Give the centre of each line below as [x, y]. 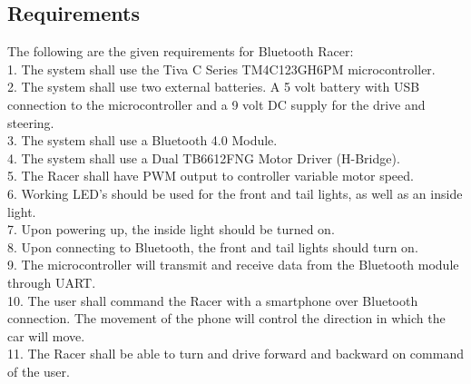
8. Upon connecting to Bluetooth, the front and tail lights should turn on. [213, 246]
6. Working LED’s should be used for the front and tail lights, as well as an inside [235, 193]
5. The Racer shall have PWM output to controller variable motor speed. [211, 176]
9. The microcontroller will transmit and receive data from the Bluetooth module [233, 265]
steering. [31, 122]
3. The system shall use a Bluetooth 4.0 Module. [142, 140]
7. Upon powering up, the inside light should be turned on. [171, 229]
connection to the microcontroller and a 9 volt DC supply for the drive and [216, 104]
